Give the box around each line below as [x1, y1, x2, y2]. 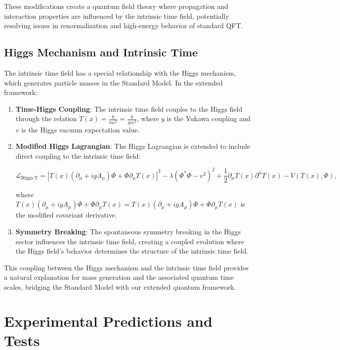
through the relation [15, 113, 77, 124]
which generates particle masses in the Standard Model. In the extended [4, 77, 223, 87]
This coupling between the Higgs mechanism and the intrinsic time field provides [4, 262, 249, 272]
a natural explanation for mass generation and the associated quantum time [4, 272, 234, 282]
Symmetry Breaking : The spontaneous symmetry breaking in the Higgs [15, 226, 241, 236]
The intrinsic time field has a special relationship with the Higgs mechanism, [4, 67, 236, 78]
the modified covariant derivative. [15, 210, 117, 220]
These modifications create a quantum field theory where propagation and [4, 1, 228, 11]
